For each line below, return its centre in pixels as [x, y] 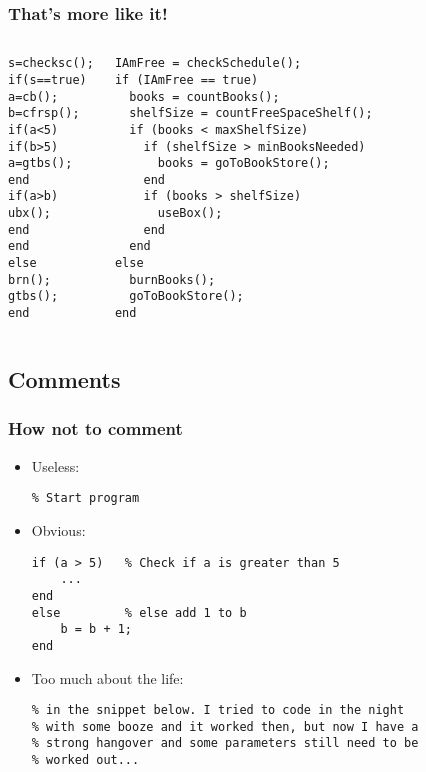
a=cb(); [33, 96]
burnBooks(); [172, 279]
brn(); [29, 279]
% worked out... [85, 760]
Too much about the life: [107, 677]
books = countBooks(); [204, 96]
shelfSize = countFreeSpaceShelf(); [251, 113]
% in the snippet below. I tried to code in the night [218, 710]
